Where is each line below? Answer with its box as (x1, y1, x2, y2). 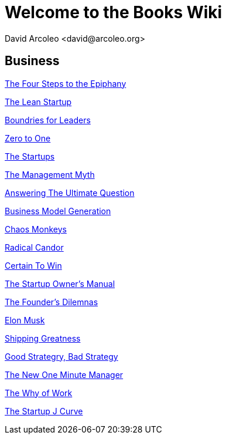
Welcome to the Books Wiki (5, 2, 222, 22)
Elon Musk (5, 315, 45, 325)
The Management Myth (5, 169, 95, 180)
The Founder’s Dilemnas (5, 296, 98, 307)
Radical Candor (5, 242, 64, 252)
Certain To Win (5, 260, 62, 271)
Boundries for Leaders (5, 114, 91, 125)
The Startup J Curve (5, 406, 83, 416)
